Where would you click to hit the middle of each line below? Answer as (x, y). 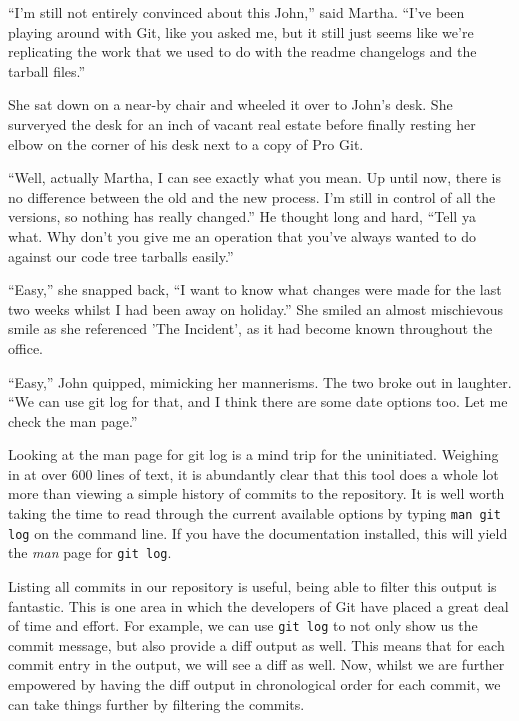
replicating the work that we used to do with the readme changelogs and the (242, 51)
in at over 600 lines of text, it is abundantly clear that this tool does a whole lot (253, 473)
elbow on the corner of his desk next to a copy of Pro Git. (186, 143)
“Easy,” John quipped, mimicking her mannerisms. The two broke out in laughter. (260, 381)
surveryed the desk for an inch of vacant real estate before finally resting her (242, 123)
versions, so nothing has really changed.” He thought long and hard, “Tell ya (242, 216)
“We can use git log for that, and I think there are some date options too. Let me (258, 401)
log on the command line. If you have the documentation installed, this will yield (258, 532)
